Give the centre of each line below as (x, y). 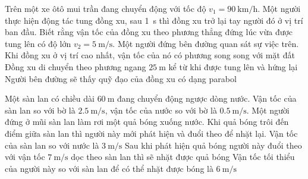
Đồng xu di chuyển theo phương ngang (76, 66)
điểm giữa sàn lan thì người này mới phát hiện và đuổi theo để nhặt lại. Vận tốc (151, 133)
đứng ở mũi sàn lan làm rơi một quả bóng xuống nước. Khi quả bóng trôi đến (147, 122)
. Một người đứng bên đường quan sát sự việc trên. (206, 43)
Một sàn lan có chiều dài (50, 98)
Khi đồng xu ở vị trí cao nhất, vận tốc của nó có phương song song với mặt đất (150, 55)
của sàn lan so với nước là (52, 145)
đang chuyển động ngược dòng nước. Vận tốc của (207, 98)
